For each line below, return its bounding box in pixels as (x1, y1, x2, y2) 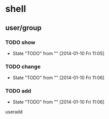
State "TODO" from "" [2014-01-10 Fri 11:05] (12, 50, 105, 56)
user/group (5, 23, 42, 32)
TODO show (5, 39, 35, 46)
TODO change (5, 63, 41, 70)
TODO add (5, 87, 31, 94)
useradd (5, 109, 23, 115)
